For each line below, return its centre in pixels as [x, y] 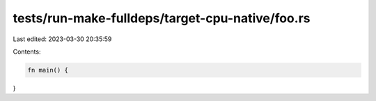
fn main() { [48, 70]
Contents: [27, 52]
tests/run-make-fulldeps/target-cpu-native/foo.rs [162, 18]
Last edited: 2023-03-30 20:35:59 [62, 39]
